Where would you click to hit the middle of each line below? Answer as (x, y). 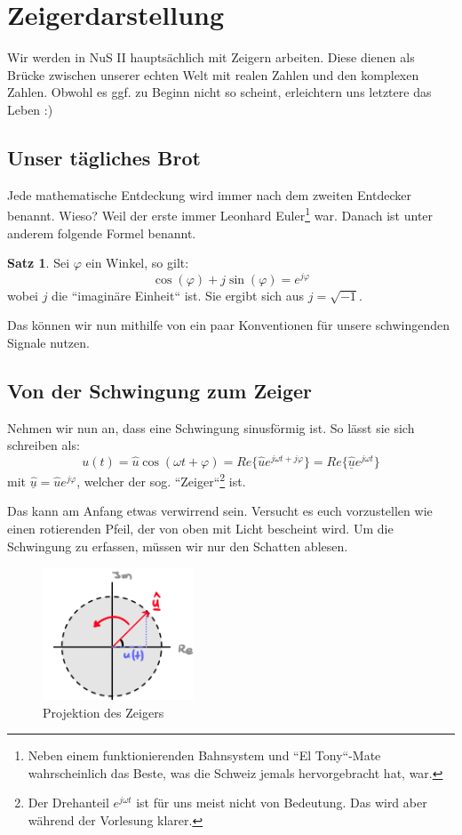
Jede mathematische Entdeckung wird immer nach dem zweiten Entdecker (209, 194)
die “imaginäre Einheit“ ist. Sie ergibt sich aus (178, 295)
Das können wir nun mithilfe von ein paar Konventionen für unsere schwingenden (229, 325)
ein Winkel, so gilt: (137, 263)
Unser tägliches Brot (104, 157)
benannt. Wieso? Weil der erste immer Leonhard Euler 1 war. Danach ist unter (220, 214)
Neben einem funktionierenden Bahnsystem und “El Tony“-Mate (204, 755)
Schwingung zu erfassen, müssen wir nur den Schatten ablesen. (178, 546)
